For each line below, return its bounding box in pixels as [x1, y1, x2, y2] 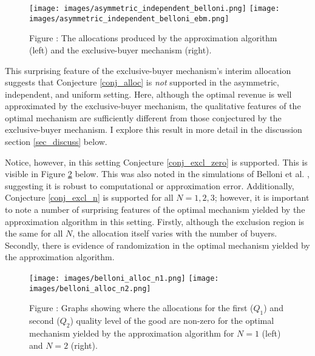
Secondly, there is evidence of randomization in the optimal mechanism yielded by [5, 238, 310, 251]
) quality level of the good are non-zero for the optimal [70, 314, 274, 327]
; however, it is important [214, 191, 310, 204]
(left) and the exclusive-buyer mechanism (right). [29, 43, 212, 56]
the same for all [5, 227, 63, 240]
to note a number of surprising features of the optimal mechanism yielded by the [5, 203, 305, 216]
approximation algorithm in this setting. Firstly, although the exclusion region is [5, 215, 305, 227]
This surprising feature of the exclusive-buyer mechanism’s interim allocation [5, 64, 291, 76]
